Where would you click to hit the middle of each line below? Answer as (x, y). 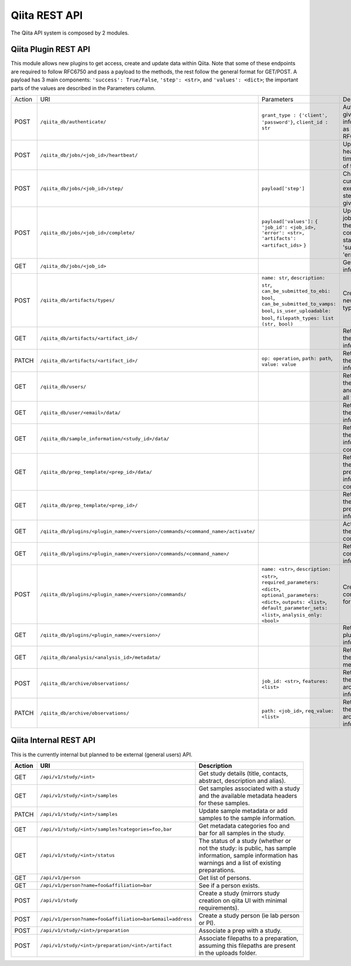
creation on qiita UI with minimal (243, 900)
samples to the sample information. (247, 818)
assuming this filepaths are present (247, 945)
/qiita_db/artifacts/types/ (78, 300)
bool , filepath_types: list (297, 318)
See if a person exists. (229, 885)
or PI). (207, 923)
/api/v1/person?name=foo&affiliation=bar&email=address (116, 919)
